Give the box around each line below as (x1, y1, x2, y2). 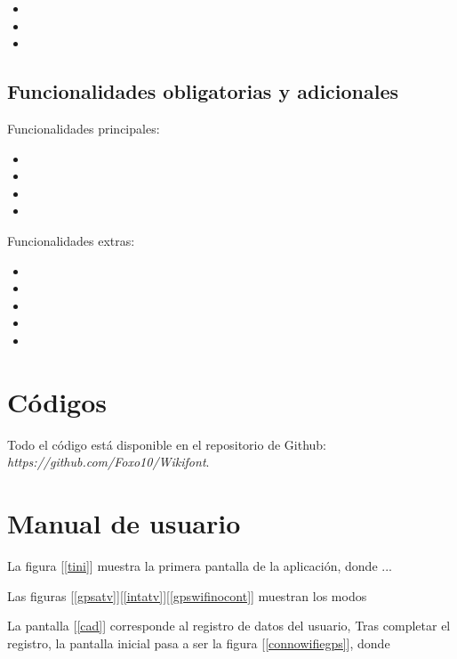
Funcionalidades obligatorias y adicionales (7, 77, 399, 105)
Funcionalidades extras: (7, 231, 135, 249)
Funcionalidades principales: (7, 118, 160, 137)
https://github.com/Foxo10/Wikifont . (7, 452, 210, 471)
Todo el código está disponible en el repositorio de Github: (7, 435, 326, 453)
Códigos (7, 383, 108, 419)
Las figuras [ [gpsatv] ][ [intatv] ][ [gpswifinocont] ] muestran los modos (7, 586, 367, 605)
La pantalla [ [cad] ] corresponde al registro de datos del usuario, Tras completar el (7, 616, 451, 635)
